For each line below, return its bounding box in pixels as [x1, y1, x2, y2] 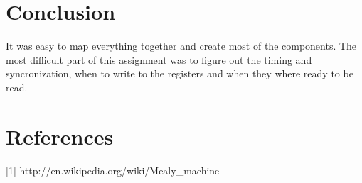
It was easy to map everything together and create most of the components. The [6, 38, 357, 53]
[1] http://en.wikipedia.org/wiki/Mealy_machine [6, 162, 220, 177]
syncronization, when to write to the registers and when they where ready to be [6, 66, 353, 81]
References [6, 121, 114, 150]
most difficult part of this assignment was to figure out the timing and [6, 52, 312, 67]
